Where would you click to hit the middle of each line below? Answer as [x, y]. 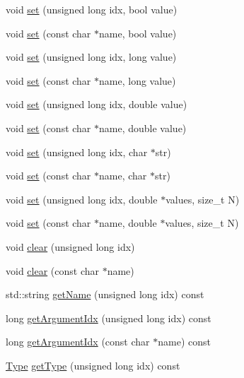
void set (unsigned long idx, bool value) [92, 9]
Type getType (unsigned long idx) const [93, 365]
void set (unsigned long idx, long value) [91, 57]
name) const [184, 342]
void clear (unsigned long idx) [70, 246]
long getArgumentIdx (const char [78, 342]
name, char [123, 176]
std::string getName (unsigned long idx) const [105, 294]
